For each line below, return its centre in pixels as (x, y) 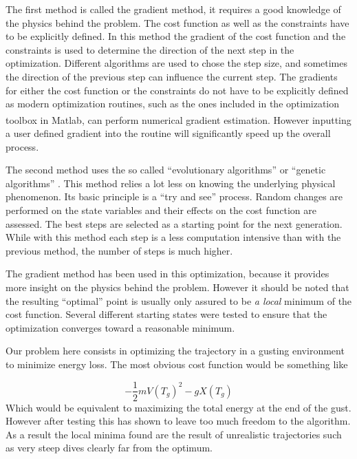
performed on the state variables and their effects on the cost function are (161, 210)
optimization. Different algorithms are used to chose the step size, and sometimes (176, 63)
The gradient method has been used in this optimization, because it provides (167, 274)
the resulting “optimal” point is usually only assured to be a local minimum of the (179, 300)
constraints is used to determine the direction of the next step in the (150, 49)
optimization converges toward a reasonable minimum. (120, 327)
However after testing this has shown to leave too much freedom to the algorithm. (178, 421)
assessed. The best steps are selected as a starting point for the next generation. (174, 223)
